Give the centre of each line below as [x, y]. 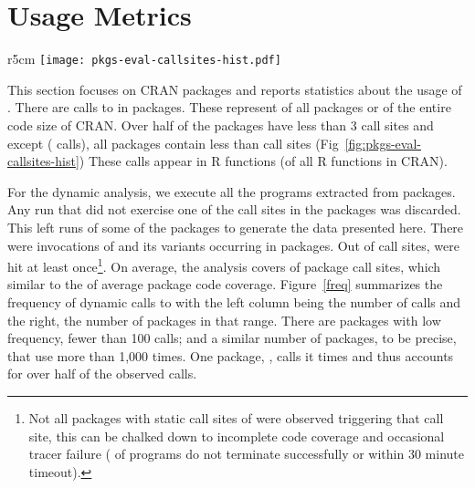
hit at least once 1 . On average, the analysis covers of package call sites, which [224, 265]
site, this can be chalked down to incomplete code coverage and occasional [237, 436]
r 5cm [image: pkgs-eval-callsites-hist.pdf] [144, 59]
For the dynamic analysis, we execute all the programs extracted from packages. [232, 191]
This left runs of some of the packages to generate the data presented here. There [236, 227]
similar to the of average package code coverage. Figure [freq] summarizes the [225, 284]
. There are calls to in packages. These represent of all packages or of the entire [229, 107]
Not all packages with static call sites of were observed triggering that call [236, 417]
